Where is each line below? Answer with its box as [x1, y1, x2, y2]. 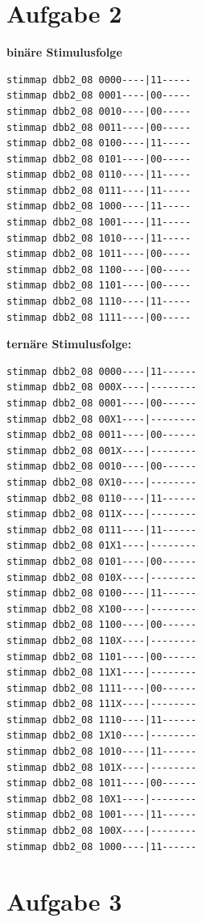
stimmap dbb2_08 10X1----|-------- [6, 793, 197, 805]
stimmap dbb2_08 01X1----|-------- [6, 540, 197, 552]
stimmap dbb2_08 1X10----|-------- [6, 730, 197, 742]
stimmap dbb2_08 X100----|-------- [6, 603, 197, 615]
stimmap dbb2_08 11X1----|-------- [6, 667, 197, 679]
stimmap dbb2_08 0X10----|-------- [6, 476, 197, 488]
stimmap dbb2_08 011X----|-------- [6, 508, 197, 520]
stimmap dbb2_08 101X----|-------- [6, 761, 197, 773]
